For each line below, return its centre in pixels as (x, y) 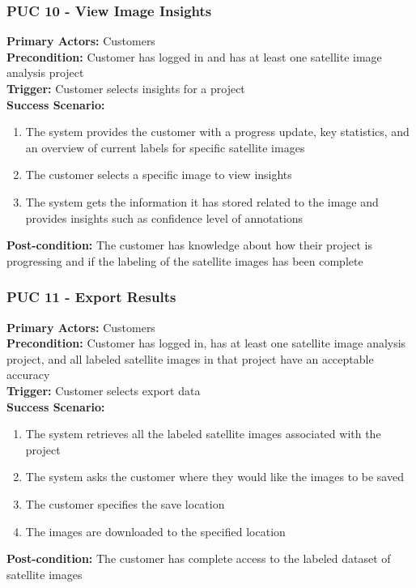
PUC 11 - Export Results (91, 297)
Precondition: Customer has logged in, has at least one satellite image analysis (206, 343)
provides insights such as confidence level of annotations (164, 217)
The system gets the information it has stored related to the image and (202, 201)
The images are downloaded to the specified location (155, 531)
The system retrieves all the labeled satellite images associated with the (203, 434)
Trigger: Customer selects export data (104, 390)
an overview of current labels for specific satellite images (165, 147)
